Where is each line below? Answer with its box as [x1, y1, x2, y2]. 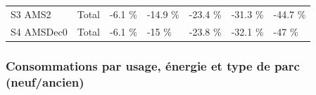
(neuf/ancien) [6, 73, 84, 90]
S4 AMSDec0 [11, 24, 68, 38]
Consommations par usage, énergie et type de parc [6, 57, 300, 74]
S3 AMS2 [11, 6, 51, 21]
